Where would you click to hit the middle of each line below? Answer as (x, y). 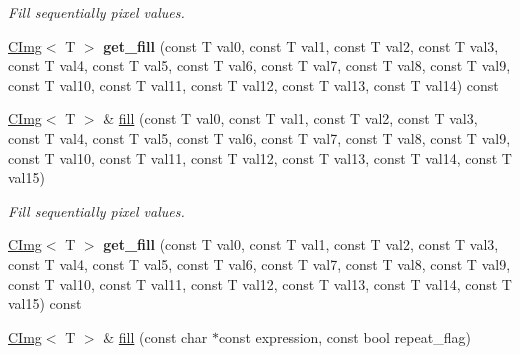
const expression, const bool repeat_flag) (344, 336)
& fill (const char (155, 336)
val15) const (45, 303)
